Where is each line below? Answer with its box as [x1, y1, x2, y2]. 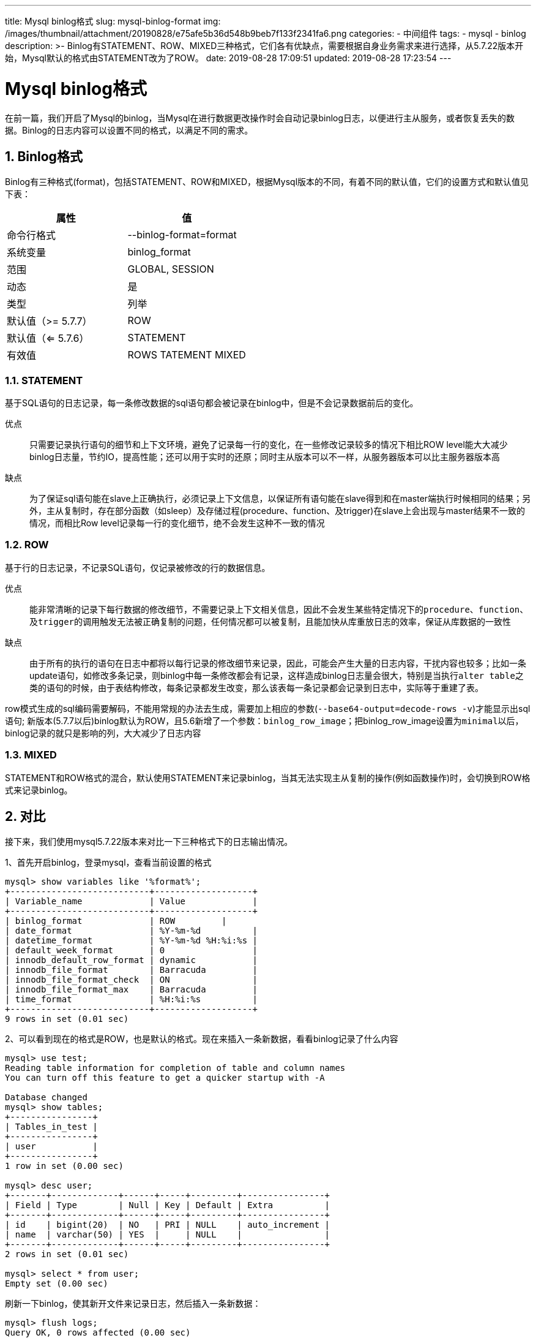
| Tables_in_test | [5, 1122, 98, 1132]
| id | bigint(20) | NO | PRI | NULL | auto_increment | [5, 1220, 330, 1230]
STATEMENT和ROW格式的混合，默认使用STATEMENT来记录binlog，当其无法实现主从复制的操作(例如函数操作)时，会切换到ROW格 [5, 772, 530, 783]
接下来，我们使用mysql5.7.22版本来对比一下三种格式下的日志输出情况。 [5, 836, 293, 847]
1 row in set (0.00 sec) [5, 1161, 124, 1171]
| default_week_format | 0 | [5, 945, 258, 956]
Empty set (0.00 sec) [5, 1279, 108, 1289]
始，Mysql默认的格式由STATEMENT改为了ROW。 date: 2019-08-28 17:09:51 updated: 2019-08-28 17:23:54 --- [5, 53, 452, 63]
